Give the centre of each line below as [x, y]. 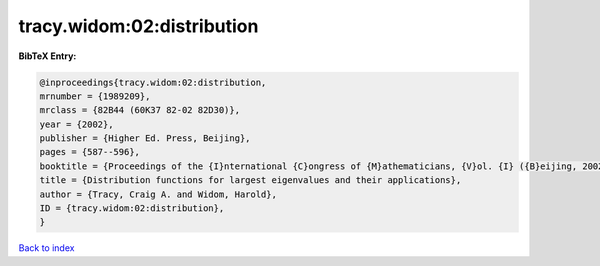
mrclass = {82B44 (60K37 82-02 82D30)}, [139, 110]
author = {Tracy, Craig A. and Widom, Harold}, [158, 194]
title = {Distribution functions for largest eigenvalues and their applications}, [250, 180]
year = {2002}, [76, 124]
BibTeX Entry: [47, 56]
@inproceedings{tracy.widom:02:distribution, [153, 82]
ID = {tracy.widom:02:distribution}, [132, 208]
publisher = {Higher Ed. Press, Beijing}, [145, 138]
